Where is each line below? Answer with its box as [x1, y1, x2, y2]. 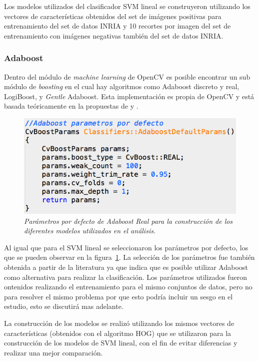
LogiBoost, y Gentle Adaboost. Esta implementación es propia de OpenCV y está [4, 91, 254, 101]
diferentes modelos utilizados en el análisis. [24, 225, 156, 236]
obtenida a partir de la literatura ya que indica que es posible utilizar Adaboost [4, 262, 248, 272]
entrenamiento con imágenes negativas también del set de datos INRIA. [4, 30, 223, 41]
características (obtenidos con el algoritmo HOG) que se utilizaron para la [4, 327, 231, 338]
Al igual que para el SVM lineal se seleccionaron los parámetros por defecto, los [4, 242, 248, 252]
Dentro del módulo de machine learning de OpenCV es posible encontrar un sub [4, 71, 250, 82]
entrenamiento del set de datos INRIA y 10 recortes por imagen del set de [4, 21, 231, 31]
